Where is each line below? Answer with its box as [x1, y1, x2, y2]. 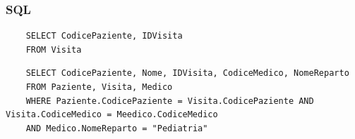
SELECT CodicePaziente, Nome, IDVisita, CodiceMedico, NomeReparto [25, 68, 349, 79]
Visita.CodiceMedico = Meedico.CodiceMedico [6, 110, 218, 120]
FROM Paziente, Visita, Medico [25, 82, 173, 92]
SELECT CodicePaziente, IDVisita [25, 31, 183, 41]
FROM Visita [25, 44, 82, 55]
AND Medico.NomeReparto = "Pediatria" [25, 123, 208, 133]
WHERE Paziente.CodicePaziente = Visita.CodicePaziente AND [25, 95, 314, 106]
